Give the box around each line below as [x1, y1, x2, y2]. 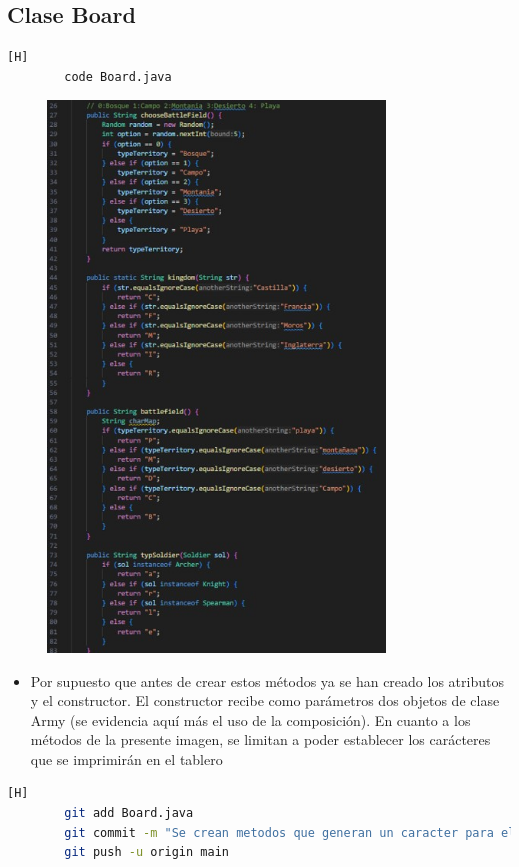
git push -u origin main [64, 845, 229, 860]
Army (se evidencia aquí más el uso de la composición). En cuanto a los [30, 709, 471, 730]
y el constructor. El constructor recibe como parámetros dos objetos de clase [30, 690, 500, 711]
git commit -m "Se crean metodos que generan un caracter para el [64, 825, 516, 840]
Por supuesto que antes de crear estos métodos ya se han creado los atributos [30, 670, 504, 691]
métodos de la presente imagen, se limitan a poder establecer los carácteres [30, 729, 491, 750]
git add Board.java [64, 806, 194, 821]
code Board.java [64, 69, 172, 84]
